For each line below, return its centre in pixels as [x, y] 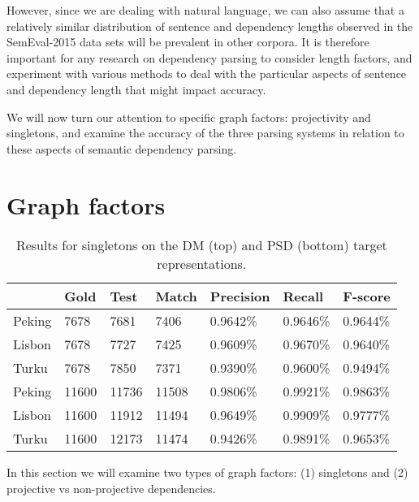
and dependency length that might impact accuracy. [136, 89]
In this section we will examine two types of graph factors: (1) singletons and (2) [207, 472]
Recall [303, 296]
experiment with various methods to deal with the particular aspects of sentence [207, 74]
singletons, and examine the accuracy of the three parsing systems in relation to [205, 133]
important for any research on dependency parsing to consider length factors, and [209, 57]
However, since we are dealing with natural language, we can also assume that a [205, 10]
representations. [202, 264]
